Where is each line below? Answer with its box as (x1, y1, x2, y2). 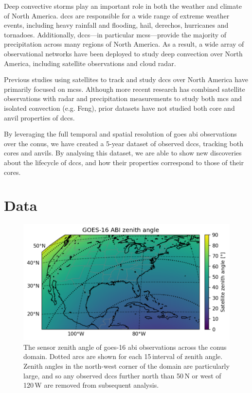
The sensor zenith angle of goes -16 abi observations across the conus (23, 342, 227, 352)
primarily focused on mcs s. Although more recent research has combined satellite (4, 84, 245, 94)
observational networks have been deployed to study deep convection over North (4, 48, 243, 58)
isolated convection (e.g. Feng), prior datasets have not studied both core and (4, 103, 235, 113)
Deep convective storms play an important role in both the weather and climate (4, 1, 242, 11)
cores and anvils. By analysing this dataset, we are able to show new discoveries (4, 148, 242, 158)
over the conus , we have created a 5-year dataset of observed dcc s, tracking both (4, 138, 244, 148)
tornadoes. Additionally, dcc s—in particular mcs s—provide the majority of (4, 29, 227, 39)
